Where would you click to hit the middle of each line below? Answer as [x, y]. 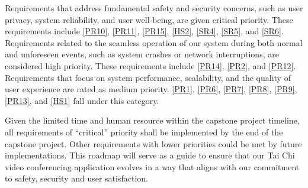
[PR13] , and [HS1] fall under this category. [82, 100]
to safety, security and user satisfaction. [76, 178]
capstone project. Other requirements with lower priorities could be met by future [153, 143]
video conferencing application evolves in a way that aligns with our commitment [152, 166]
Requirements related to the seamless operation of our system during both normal [154, 42]
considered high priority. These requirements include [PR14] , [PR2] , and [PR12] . [150, 65]
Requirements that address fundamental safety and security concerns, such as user [154, 8]
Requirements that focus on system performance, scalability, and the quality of [148, 77]
